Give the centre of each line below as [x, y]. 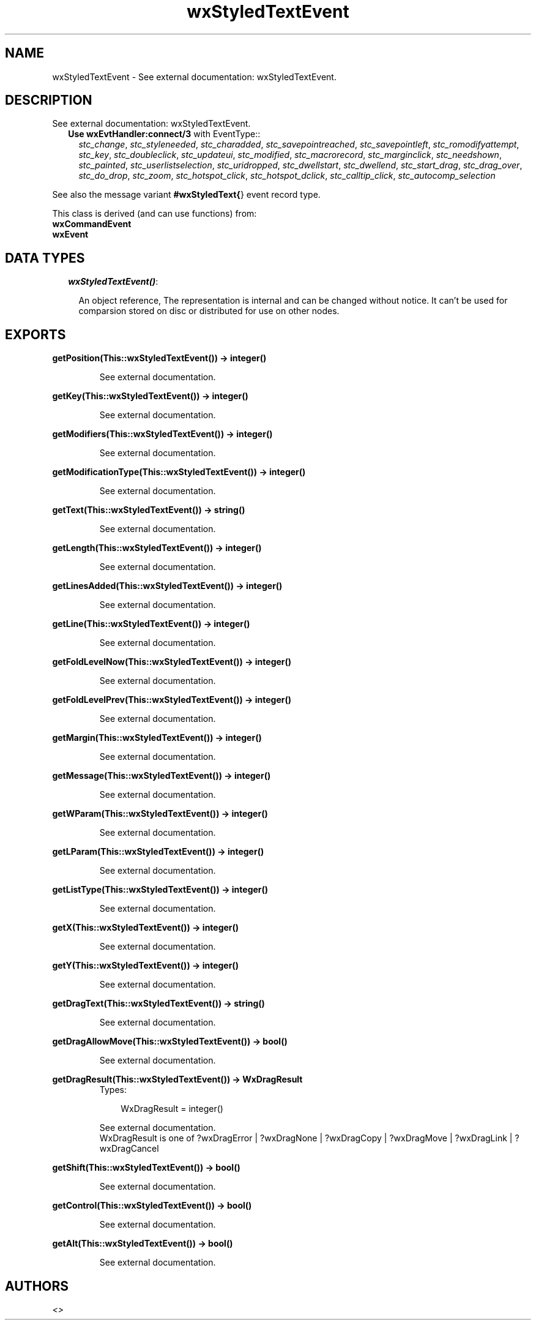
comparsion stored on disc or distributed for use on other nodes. [209, 311]
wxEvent [70, 235]
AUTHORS [37, 1286]
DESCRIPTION [49, 100]
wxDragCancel [129, 1149]
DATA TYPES [45, 258]
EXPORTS [35, 334]
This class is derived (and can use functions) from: [154, 214]
